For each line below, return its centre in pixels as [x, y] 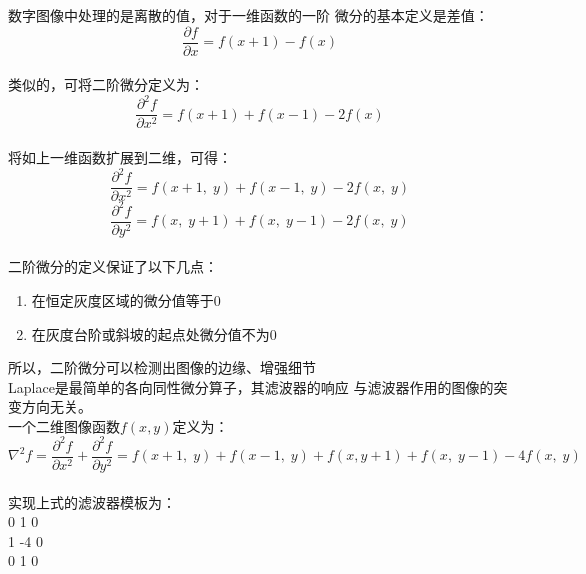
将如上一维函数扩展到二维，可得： [120, 157]
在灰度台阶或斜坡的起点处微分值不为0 [154, 333]
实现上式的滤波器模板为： [92, 501]
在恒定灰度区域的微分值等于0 [126, 299]
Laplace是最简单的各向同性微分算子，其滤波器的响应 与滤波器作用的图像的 [251, 386]
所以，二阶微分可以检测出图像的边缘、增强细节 [162, 367]
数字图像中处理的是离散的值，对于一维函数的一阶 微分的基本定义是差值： [248, 15]
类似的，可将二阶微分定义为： [106, 84]
